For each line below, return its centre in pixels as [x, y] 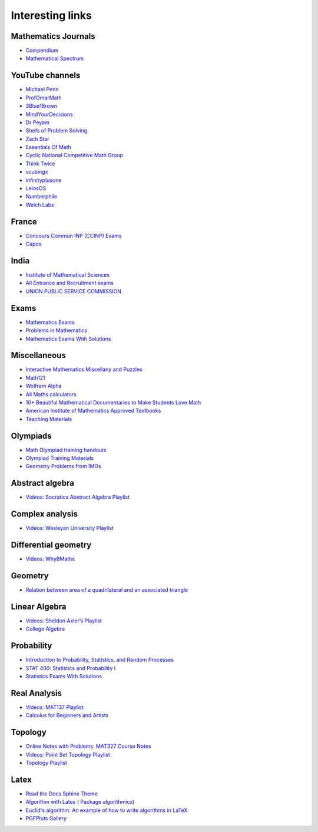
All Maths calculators [51, 394]
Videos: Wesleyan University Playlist [70, 528]
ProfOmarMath [44, 98]
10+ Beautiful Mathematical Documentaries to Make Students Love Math [113, 402]
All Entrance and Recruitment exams [70, 283]
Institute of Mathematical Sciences [68, 275]
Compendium [42, 51]
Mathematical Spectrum [55, 58]
